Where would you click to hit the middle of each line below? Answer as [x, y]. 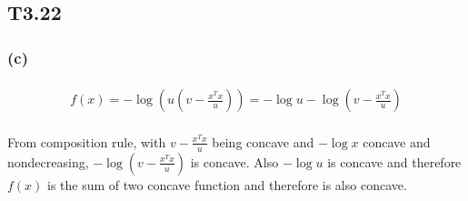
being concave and [263, 141]
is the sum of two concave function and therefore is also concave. [227, 184]
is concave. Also [234, 161]
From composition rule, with [87, 141]
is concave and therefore [394, 161]
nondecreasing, [48, 161]
